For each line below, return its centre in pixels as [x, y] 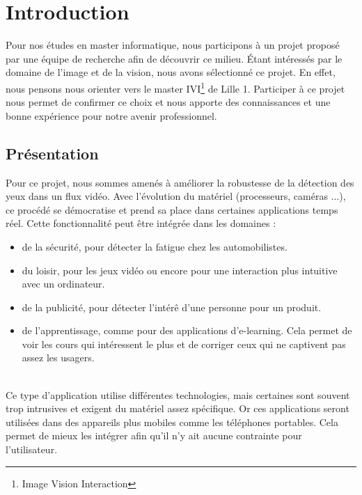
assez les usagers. [58, 357]
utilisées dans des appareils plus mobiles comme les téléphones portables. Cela [172, 422]
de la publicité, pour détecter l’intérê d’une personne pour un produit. [172, 307]
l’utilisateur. [32, 449]
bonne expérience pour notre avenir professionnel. [111, 115]
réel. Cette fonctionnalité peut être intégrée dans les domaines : [141, 223]
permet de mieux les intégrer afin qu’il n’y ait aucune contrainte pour [154, 435]
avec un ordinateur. [63, 284]
